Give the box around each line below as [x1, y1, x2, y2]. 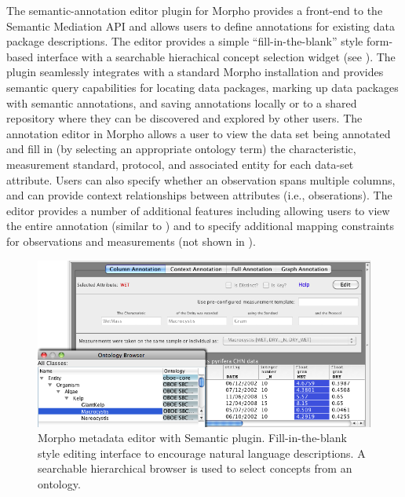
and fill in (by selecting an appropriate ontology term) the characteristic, [6, 141, 356, 157]
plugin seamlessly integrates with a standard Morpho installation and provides [6, 64, 384, 80]
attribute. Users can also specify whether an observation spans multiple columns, [6, 171, 396, 188]
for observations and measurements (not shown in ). [6, 232, 256, 249]
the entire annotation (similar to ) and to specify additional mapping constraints [6, 217, 394, 234]
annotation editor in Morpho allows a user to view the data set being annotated [6, 125, 391, 141]
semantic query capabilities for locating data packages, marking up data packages [6, 79, 399, 95]
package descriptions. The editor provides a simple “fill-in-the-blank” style [6, 33, 363, 49]
